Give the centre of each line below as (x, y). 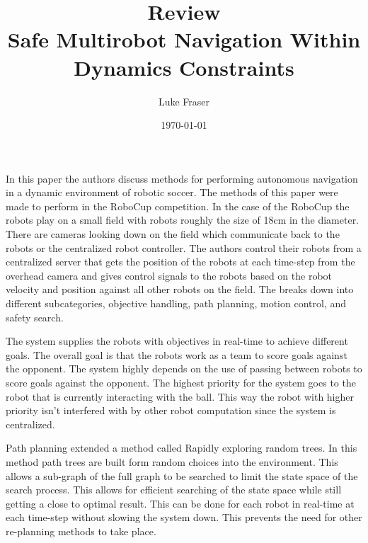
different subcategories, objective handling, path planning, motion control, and (176, 303)
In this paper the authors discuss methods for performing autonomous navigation (182, 178)
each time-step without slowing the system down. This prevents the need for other (184, 517)
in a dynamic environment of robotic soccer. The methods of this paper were (172, 192)
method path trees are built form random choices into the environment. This (172, 461)
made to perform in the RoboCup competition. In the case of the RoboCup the (178, 206)
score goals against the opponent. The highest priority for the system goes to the (181, 382)
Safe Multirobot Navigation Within (184, 39)
